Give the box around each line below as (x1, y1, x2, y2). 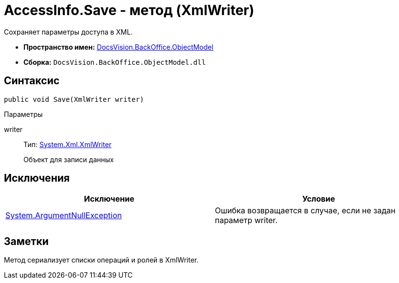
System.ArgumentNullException (5, 210, 122, 221)
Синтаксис (4, 75, 60, 87)
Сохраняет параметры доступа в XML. (4, 27, 133, 36)
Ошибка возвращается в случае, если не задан (215, 206, 396, 216)
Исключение (84, 194, 134, 204)
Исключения (4, 172, 70, 185)
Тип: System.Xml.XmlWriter (23, 140, 112, 149)
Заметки (4, 235, 49, 247)
